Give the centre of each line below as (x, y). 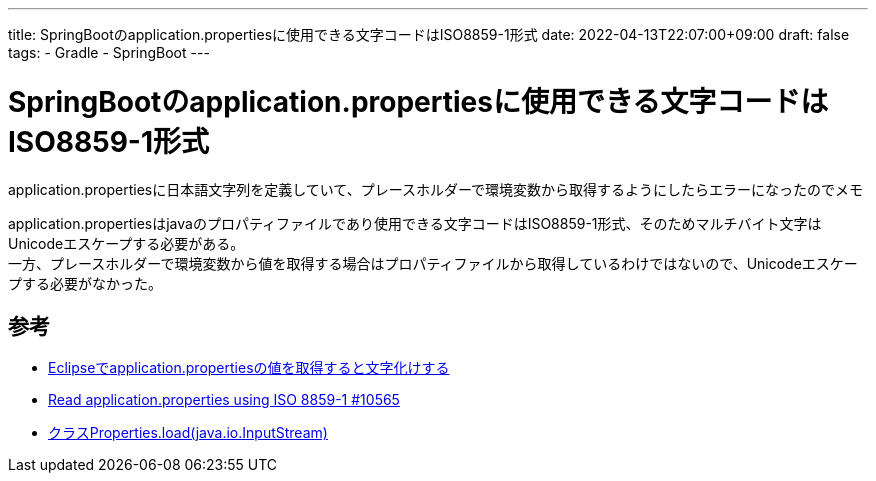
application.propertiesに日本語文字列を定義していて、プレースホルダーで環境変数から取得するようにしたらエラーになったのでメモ (436, 189)
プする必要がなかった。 (85, 283)
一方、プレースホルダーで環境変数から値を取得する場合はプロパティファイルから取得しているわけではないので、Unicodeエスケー (433, 263)
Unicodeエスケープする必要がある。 (126, 243)
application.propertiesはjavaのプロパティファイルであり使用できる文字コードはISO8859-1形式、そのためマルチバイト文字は (415, 223)
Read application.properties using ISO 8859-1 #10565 (224, 400)
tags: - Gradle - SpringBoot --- (109, 52)
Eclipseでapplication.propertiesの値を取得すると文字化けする (249, 368)
